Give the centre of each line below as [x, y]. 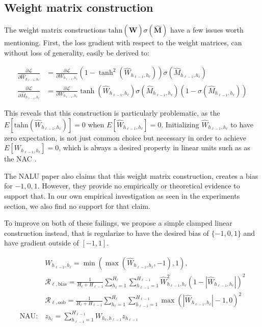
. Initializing [180, 124]
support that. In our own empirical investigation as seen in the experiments [122, 195]
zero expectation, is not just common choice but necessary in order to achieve [125, 137]
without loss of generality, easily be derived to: [77, 52]
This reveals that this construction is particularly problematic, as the [112, 113]
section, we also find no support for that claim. [77, 206]
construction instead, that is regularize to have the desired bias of [107, 233]
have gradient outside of [42, 243]
